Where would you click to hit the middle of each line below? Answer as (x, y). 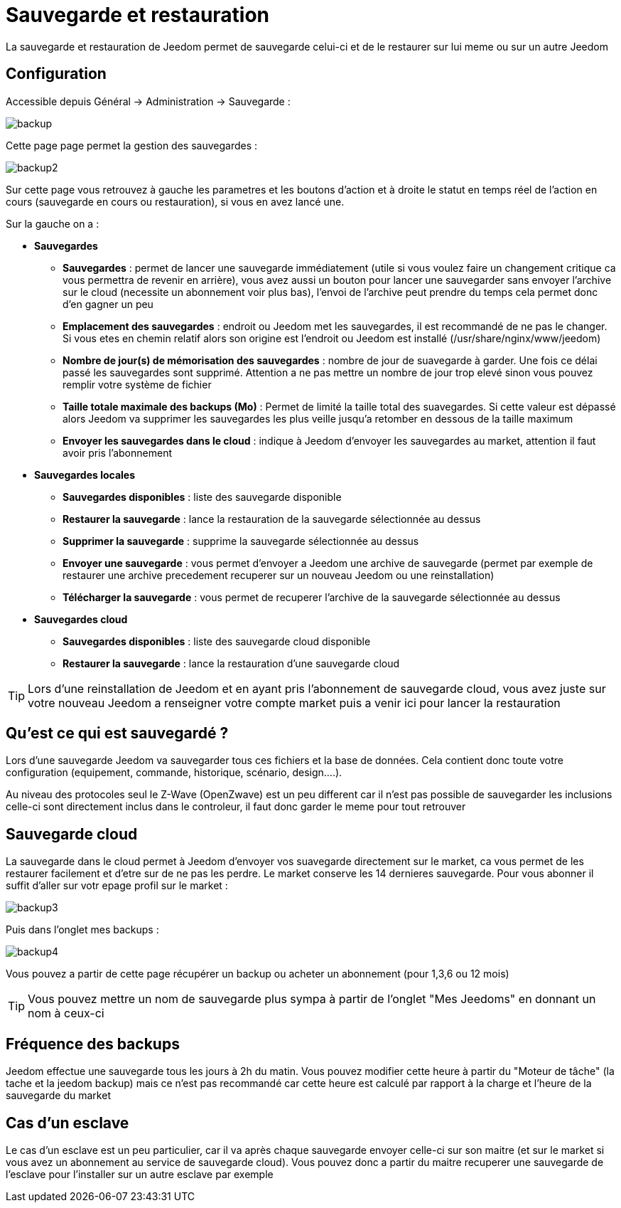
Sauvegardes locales (85, 475)
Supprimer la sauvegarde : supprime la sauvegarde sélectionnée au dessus (241, 541)
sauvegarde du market (58, 1096)
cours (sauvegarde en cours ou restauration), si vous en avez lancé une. (175, 201)
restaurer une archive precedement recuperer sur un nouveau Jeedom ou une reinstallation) (279, 575)
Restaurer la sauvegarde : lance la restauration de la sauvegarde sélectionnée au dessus (272, 519)
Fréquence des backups (93, 1044)
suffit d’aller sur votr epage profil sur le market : (117, 886)
